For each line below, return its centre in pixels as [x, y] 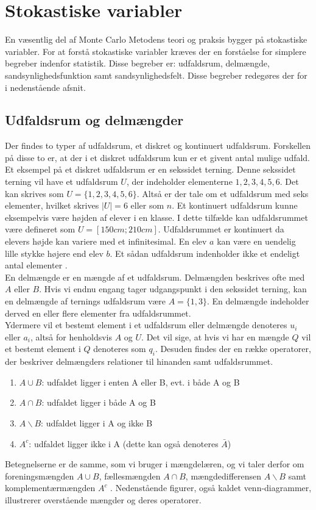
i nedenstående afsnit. [45, 87]
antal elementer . [36, 265]
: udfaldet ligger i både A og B [99, 402]
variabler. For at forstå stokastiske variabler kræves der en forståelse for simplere [156, 51]
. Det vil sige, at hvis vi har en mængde [215, 336]
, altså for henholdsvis [71, 336]
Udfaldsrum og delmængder [94, 120]
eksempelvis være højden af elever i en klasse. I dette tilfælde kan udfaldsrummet [156, 217]
